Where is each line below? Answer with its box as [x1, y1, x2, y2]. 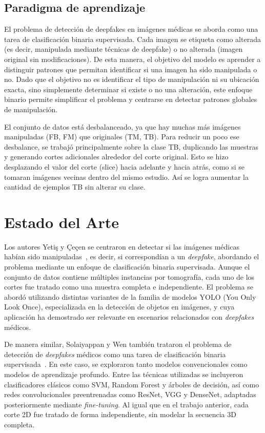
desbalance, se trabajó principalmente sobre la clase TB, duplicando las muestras [4, 141, 258, 152]
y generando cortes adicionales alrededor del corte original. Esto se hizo [4, 151, 229, 162]
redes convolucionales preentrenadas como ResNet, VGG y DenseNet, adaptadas [4, 389, 256, 400]
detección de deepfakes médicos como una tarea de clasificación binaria [4, 348, 226, 359]
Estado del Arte [4, 211, 119, 232]
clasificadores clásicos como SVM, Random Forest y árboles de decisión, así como [4, 379, 259, 389]
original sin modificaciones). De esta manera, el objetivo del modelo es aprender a [4, 53, 261, 64]
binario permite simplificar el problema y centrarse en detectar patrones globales [4, 94, 257, 105]
